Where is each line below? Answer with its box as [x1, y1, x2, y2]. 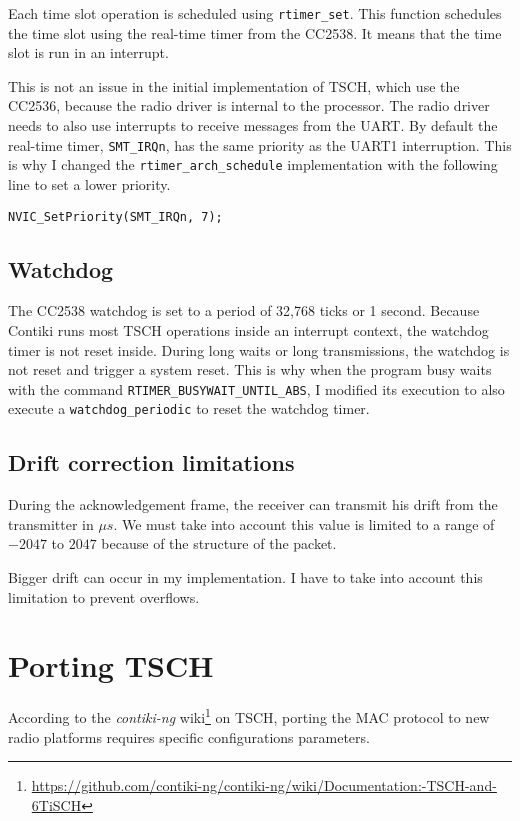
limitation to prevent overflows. [8, 586, 200, 607]
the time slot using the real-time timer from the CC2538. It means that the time [8, 22, 502, 43]
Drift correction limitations [8, 447, 295, 478]
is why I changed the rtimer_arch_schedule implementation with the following [8, 154, 498, 175]
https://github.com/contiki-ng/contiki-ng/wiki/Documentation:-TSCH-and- [31, 775, 497, 796]
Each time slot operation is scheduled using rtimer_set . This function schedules [8, 3, 502, 23]
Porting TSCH [8, 645, 214, 686]
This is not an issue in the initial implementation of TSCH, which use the [8, 75, 460, 96]
